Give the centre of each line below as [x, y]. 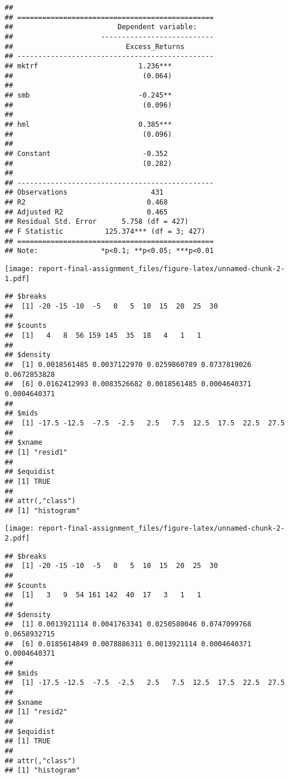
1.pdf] [17, 278]
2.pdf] [17, 539]
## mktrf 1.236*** [88, 66]
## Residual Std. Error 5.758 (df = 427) [97, 222]
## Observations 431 [84, 193]
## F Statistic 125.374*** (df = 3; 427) [105, 232]
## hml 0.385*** [88, 124]
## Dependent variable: [101, 27]
